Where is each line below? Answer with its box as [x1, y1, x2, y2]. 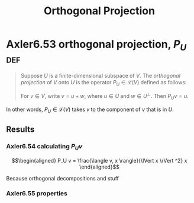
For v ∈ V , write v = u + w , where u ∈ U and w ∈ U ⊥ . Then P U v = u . [20, 91, 189, 101]
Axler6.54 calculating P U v [6, 142, 83, 152]
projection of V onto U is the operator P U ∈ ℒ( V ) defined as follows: [20, 78, 187, 87]
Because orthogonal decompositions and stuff [6, 175, 119, 182]
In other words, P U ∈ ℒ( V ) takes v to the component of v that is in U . [6, 106, 174, 114]
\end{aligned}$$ [79, 163, 120, 170]
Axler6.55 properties [6, 189, 68, 198]
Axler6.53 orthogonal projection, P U [6, 37, 187, 53]
